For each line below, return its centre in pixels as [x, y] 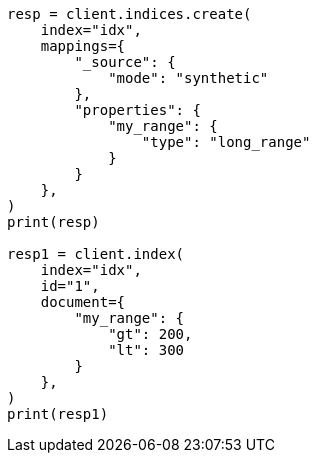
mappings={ [83, 46]
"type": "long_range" [226, 142]
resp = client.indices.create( [129, 14]
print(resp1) [58, 414]
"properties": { [137, 110]
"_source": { [125, 62]
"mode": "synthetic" [188, 78]
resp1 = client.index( [96, 254]
